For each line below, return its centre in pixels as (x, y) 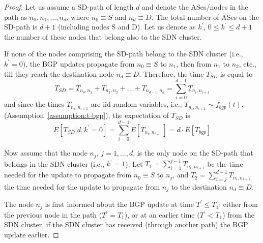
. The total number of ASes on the (205, 17)
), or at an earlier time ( (162, 214)
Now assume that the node (46, 153)
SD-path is (21, 27)
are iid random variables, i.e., (136, 104)
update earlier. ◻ (32, 235)
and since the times (34, 104)
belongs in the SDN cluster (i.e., (54, 163)
